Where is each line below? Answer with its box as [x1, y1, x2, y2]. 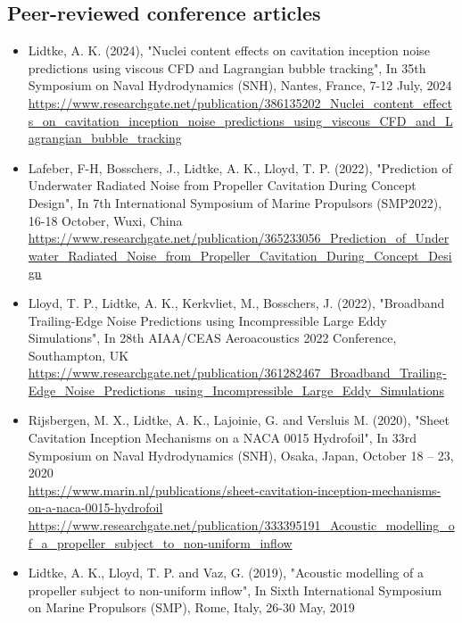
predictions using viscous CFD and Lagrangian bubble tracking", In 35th [28, 58, 426, 77]
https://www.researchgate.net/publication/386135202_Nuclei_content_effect [28, 93, 452, 112]
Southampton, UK [28, 345, 129, 364]
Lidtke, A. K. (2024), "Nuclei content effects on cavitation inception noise [28, 41, 430, 60]
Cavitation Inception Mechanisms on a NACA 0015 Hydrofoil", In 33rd [28, 428, 417, 447]
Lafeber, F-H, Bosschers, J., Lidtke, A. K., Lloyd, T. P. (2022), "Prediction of [28, 158, 452, 177]
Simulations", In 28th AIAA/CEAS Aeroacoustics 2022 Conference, [28, 328, 397, 347]
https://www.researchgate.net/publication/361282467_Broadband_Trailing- [28, 363, 447, 382]
